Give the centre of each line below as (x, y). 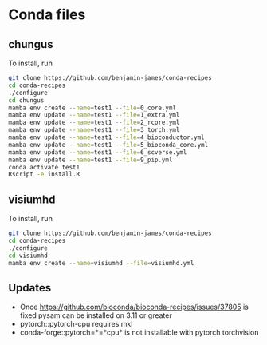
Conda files (47, 15)
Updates (30, 288)
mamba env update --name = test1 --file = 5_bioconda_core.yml (108, 145)
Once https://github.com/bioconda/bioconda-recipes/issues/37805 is (134, 307)
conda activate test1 (44, 167)
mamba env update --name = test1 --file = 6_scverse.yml (98, 152)
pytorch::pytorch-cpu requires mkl (76, 324)
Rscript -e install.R (44, 174)
